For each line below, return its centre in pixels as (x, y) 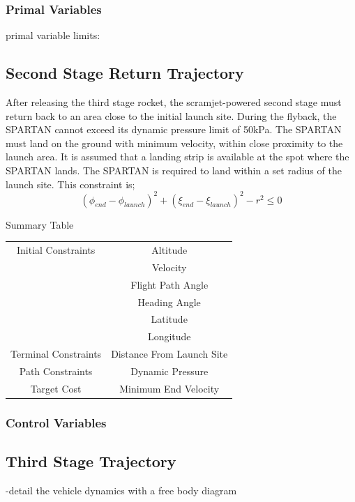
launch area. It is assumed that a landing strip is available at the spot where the (177, 157)
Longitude (169, 336)
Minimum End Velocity (169, 388)
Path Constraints (56, 371)
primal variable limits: (53, 35)
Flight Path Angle (169, 284)
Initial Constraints (56, 250)
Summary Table (40, 224)
